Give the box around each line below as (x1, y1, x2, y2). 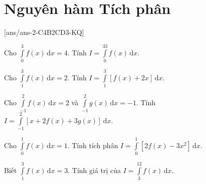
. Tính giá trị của (68, 165, 121, 176)
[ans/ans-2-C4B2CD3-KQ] (4, 27, 84, 37)
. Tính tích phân (67, 140, 118, 151)
